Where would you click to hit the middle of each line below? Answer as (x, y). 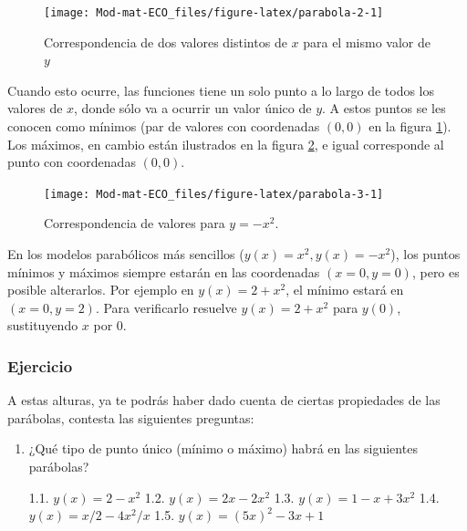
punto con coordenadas (72, 162)
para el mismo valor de (367, 42)
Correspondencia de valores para (135, 223)
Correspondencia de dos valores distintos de (166, 42)
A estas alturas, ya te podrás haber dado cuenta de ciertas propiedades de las (224, 400)
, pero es (436, 271)
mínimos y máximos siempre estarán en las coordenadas (164, 271)
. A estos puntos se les (384, 108)
